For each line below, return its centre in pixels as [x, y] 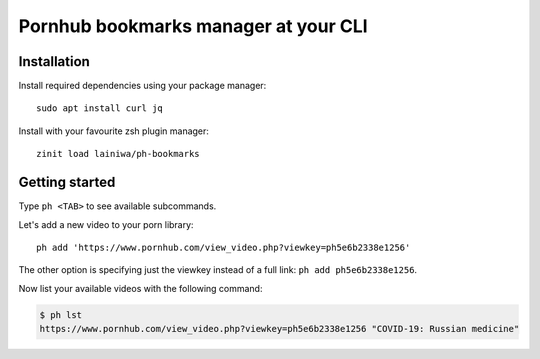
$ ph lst [61, 314]
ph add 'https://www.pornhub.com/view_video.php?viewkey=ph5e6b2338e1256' [223, 247]
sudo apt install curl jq [100, 108]
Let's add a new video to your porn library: [106, 224]
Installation [54, 61]
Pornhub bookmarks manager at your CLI [193, 26]
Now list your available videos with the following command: [140, 288]
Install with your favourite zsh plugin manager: [114, 131]
